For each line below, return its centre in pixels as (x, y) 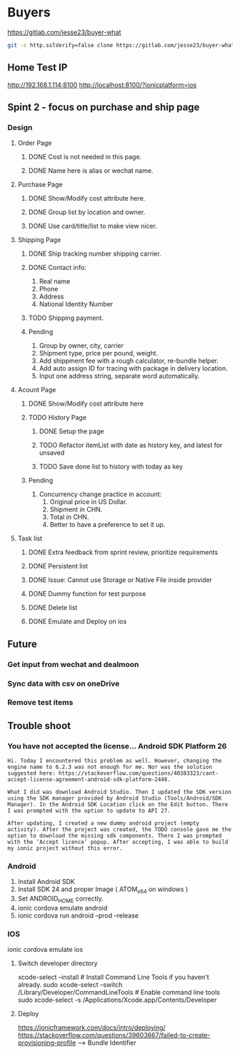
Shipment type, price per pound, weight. (99, 353)
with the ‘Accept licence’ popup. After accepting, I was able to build (118, 842)
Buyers (29, 12)
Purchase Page (40, 185)
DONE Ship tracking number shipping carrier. (95, 254)
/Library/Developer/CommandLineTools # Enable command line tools (119, 993)
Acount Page (37, 390)
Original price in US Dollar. (89, 502)
